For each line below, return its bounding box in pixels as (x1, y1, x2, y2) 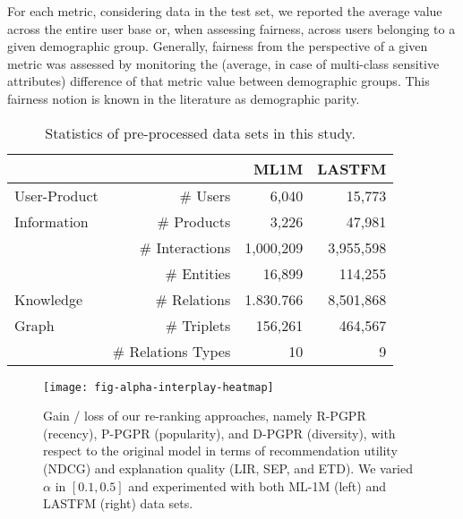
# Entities (165, 262, 231, 284)
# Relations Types (112, 340, 231, 362)
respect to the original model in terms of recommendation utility (43, 441, 398, 460)
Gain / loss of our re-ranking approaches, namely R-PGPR (43, 406, 366, 425)
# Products (157, 210, 231, 232)
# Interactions (139, 236, 231, 258)
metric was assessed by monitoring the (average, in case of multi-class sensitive (7, 54, 440, 72)
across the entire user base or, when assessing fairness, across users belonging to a (7, 19, 456, 38)
